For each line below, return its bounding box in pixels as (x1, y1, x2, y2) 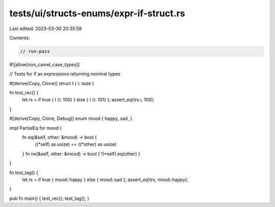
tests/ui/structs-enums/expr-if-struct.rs (9, 8, 185, 19)
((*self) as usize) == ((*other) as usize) (35, 141, 117, 147)
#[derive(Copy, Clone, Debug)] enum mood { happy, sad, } (9, 115, 132, 122)
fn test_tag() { (9, 169, 38, 175)
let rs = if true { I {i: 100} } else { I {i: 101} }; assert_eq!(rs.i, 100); (22, 97, 155, 103)
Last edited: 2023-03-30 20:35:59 (9, 25, 82, 32)
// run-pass (20, 48, 50, 54)
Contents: (9, 35, 30, 41)
